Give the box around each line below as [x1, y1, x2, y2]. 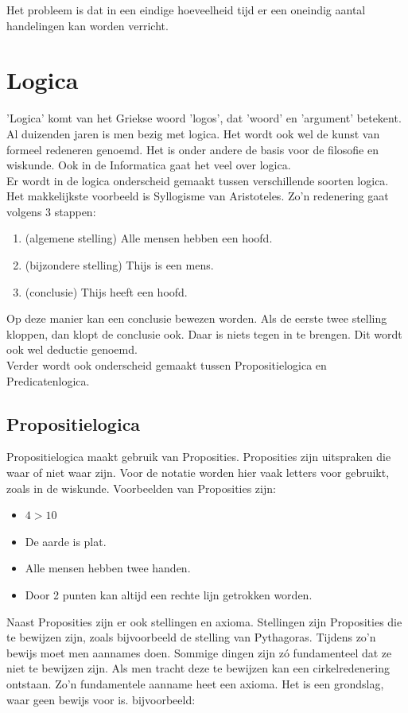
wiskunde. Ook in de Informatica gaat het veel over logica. [6, 157, 291, 173]
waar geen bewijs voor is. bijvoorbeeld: [6, 691, 196, 707]
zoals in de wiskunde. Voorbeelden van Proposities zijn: [6, 479, 276, 496]
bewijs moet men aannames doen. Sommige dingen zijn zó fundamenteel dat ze [6, 644, 392, 661]
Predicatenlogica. [6, 372, 90, 389]
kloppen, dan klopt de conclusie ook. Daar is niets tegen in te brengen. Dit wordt [6, 325, 402, 342]
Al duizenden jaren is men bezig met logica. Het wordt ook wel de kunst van [6, 125, 380, 141]
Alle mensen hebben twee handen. [25, 560, 191, 576]
